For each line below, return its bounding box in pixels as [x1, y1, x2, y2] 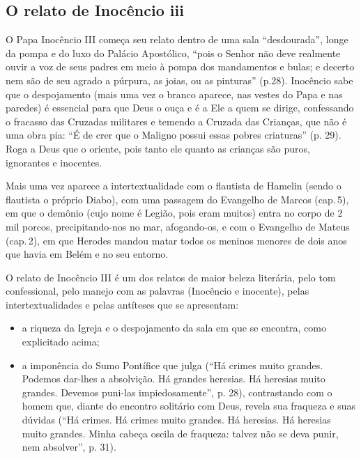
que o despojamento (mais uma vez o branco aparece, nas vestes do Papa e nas [6, 86, 343, 101]
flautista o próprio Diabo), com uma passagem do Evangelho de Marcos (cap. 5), [6, 192, 349, 206]
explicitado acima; [22, 334, 100, 349]
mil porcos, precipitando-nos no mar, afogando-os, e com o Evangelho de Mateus [6, 219, 350, 233]
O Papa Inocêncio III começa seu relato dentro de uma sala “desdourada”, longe [6, 32, 348, 47]
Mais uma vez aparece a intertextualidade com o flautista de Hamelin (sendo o [6, 178, 341, 193]
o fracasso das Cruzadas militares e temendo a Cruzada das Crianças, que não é [6, 114, 347, 128]
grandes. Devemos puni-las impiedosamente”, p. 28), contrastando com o [22, 384, 332, 399]
